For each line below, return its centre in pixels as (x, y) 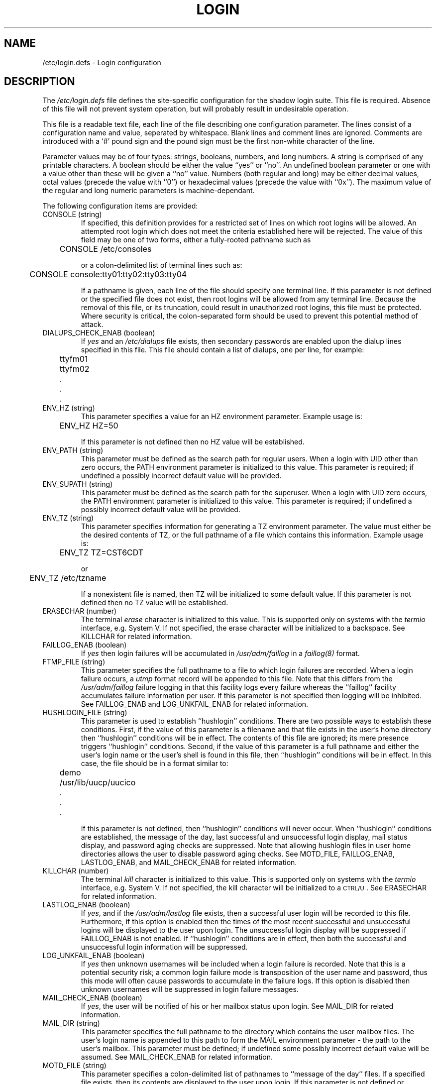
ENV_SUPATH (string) (78, 484)
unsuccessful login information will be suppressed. (164, 947)
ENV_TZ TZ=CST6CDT (102, 553)
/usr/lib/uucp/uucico (98, 783)
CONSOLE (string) (72, 215)
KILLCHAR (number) (76, 871)
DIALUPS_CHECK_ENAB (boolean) (99, 333)
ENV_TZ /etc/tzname (68, 578)
